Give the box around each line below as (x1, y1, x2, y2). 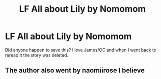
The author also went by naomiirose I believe (5, 66, 145, 75)
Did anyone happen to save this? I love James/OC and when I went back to (5, 47, 157, 53)
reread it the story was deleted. (5, 52, 69, 58)
